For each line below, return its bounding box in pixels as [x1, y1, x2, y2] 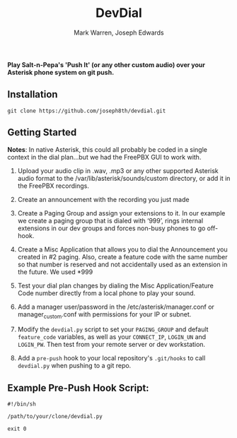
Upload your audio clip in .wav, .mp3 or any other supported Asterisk [17, 166, 219, 174]
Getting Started [7, 126, 77, 138]
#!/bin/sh [7, 401, 37, 408]
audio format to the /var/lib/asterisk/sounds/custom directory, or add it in [17, 174, 231, 182]
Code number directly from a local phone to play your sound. [17, 288, 196, 297]
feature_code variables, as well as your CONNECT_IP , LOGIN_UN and [17, 333, 207, 341]
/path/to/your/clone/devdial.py [7, 413, 103, 420]
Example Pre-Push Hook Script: [7, 381, 150, 393]
